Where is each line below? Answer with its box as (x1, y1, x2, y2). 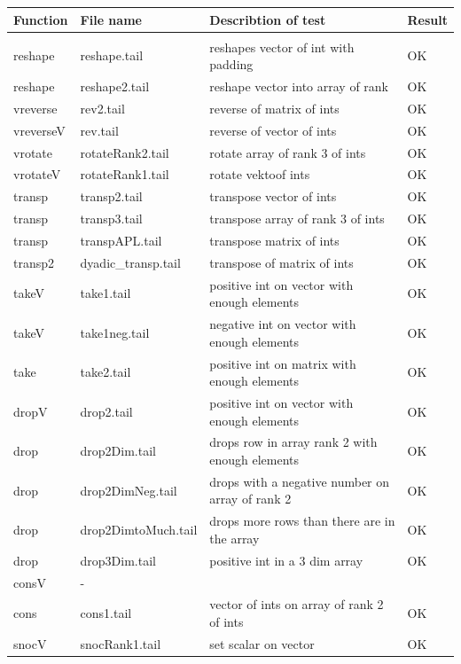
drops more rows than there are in (209, 512, 395, 530)
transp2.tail (80, 187, 143, 206)
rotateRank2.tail (80, 143, 169, 161)
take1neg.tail (80, 323, 150, 341)
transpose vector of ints (209, 187, 337, 206)
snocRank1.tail (80, 634, 161, 652)
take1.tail (80, 284, 131, 302)
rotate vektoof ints (209, 165, 310, 184)
